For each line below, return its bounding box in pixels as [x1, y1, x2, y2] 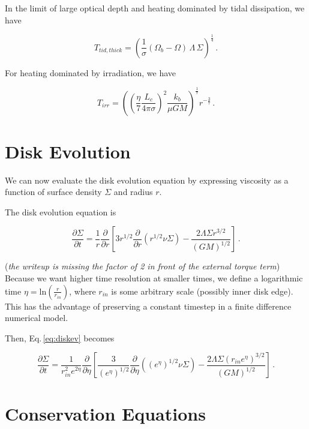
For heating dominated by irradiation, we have [5, 66, 176, 79]
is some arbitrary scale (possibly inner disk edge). [111, 284, 293, 297]
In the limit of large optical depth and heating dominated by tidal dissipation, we [5, 2, 305, 14]
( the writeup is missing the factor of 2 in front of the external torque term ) [5, 260, 280, 272]
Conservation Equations [5, 401, 206, 425]
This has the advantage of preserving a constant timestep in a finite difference [5, 299, 292, 312]
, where [69, 284, 96, 297]
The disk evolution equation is [5, 205, 116, 218]
